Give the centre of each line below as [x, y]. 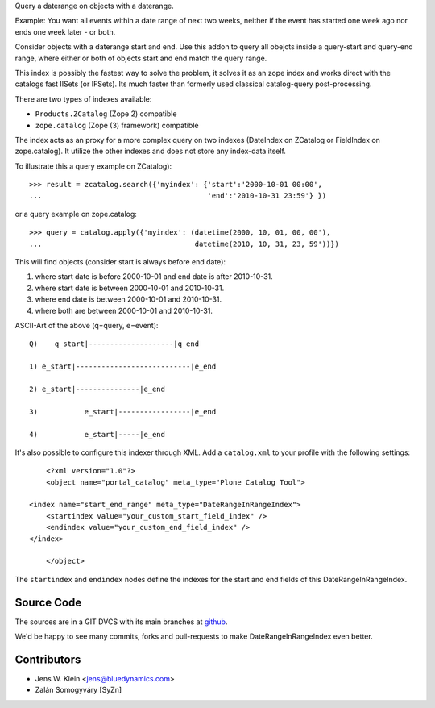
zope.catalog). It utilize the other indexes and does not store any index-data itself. [150, 151]
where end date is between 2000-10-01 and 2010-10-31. [128, 299]
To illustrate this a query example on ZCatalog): [93, 166]
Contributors [48, 659]
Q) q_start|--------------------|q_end [114, 344]
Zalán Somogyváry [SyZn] [79, 690]
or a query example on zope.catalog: [76, 214]
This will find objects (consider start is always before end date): [120, 262]
